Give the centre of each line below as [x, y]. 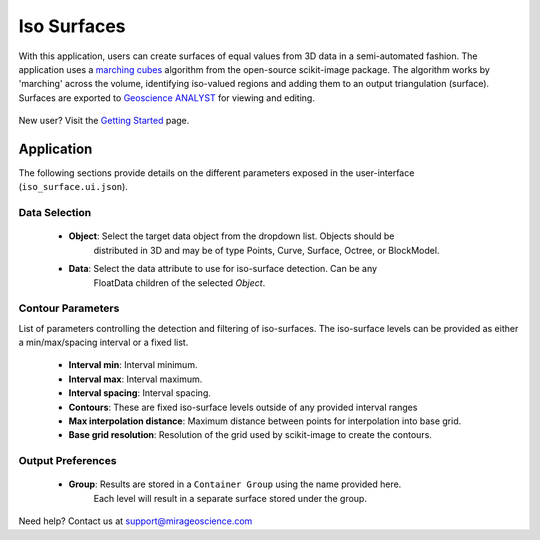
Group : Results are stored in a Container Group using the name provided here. [235, 484]
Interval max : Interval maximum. [135, 379]
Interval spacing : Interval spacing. [140, 393]
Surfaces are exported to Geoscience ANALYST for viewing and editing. [166, 97]
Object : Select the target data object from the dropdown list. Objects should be [231, 236]
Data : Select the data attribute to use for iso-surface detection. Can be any [223, 269]
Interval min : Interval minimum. [133, 365]
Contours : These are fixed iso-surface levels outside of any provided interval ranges [243, 407]
